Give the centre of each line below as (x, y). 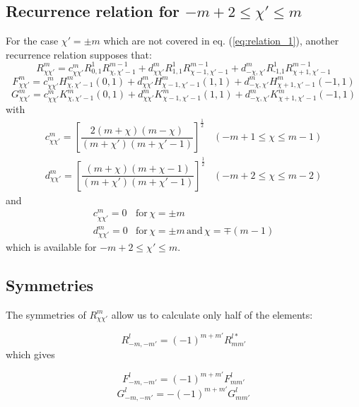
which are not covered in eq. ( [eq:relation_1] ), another (221, 41)
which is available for (51, 246)
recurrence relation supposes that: (79, 54)
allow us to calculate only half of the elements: (212, 314)
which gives (30, 354)
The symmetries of (46, 314)
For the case (32, 41)
